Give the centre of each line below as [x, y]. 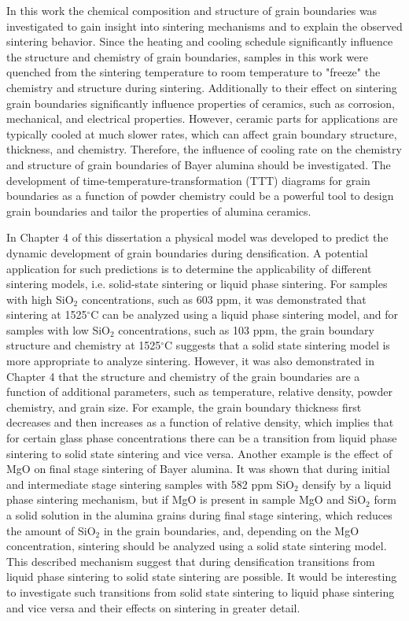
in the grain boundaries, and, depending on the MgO [231, 530]
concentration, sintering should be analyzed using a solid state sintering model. [197, 546]
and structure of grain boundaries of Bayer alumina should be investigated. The [199, 164]
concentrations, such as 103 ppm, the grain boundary [246, 329]
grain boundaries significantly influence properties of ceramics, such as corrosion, [201, 103]
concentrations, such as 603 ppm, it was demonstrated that [224, 299]
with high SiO [40, 299]
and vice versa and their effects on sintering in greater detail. [153, 607]
